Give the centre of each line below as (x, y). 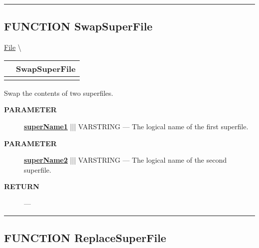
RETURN (22, 186)
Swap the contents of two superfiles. (59, 93)
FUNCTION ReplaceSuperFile (85, 237)
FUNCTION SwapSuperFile (78, 26)
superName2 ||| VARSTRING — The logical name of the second (126, 160)
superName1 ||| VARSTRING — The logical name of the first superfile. (136, 126)
